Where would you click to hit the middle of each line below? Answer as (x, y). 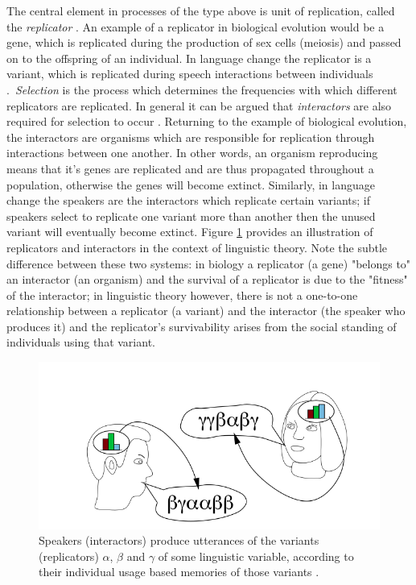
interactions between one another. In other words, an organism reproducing (192, 153)
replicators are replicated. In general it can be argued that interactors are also (199, 105)
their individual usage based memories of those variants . (179, 572)
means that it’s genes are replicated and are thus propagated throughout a (190, 168)
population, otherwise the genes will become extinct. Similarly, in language (191, 184)
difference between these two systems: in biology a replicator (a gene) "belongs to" (209, 263)
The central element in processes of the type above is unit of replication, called (201, 10)
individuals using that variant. (81, 342)
